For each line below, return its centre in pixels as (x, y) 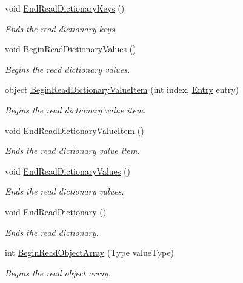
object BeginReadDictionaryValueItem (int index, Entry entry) (122, 89)
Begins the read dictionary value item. (75, 109)
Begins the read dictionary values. (68, 69)
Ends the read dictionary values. (65, 191)
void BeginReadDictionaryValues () (71, 49)
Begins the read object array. (58, 272)
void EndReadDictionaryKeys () (65, 8)
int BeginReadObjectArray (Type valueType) (89, 252)
